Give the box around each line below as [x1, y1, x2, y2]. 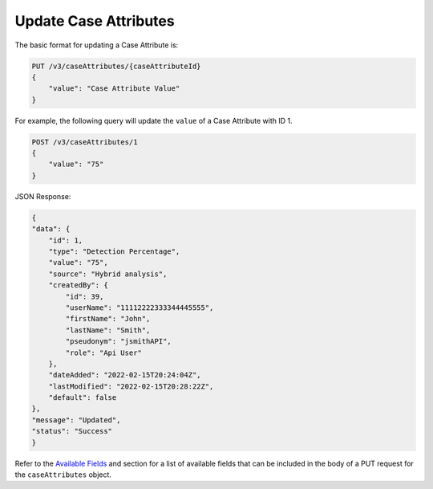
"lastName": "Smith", [65, 325, 151, 335]
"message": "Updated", [31, 415, 121, 425]
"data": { [31, 225, 71, 234]
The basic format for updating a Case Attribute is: [14, 40, 179, 50]
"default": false [48, 393, 117, 402]
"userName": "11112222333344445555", [65, 303, 214, 312]
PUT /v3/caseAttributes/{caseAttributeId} [31, 61, 201, 71]
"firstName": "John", [65, 314, 151, 324]
